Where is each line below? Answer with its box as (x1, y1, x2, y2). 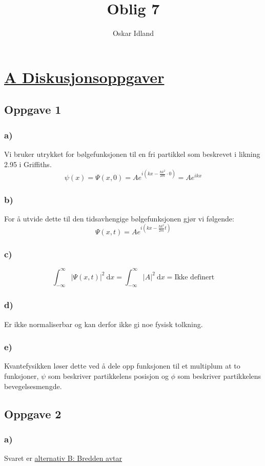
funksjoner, (4, 371, 39, 381)
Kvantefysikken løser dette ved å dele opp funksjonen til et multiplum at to (4, 360, 240, 371)
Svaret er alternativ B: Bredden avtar (4, 453, 123, 463)
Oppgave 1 (4, 102, 62, 117)
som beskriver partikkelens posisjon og (48, 371, 169, 381)
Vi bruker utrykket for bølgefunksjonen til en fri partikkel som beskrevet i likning (4, 148, 260, 159)
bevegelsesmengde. (4, 380, 62, 391)
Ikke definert (174, 273, 215, 281)
